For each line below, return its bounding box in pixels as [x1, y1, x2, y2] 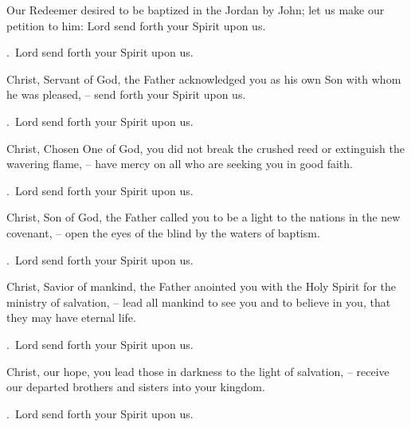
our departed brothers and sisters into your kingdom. [6, 378, 265, 395]
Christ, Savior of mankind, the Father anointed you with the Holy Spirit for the [6, 278, 396, 295]
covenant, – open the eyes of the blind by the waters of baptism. [6, 224, 320, 241]
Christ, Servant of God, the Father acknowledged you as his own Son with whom [6, 70, 401, 87]
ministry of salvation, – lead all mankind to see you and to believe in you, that [6, 293, 391, 310]
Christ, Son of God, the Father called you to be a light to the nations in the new [6, 209, 401, 225]
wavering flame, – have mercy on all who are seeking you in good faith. [6, 155, 353, 172]
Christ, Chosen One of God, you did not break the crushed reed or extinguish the [6, 139, 405, 156]
